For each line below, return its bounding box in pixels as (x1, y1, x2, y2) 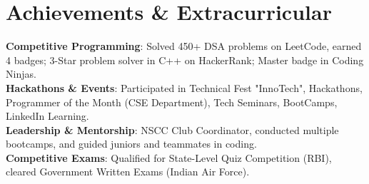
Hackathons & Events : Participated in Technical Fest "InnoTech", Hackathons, (6, 80, 363, 95)
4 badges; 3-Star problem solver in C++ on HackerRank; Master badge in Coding (6, 52, 364, 67)
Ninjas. (6, 66, 36, 81)
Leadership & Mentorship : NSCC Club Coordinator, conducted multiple (6, 122, 339, 137)
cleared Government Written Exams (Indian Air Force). (6, 164, 250, 179)
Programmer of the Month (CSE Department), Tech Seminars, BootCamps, (6, 94, 338, 109)
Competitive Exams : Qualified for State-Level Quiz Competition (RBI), (6, 150, 332, 165)
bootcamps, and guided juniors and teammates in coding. (6, 136, 257, 151)
